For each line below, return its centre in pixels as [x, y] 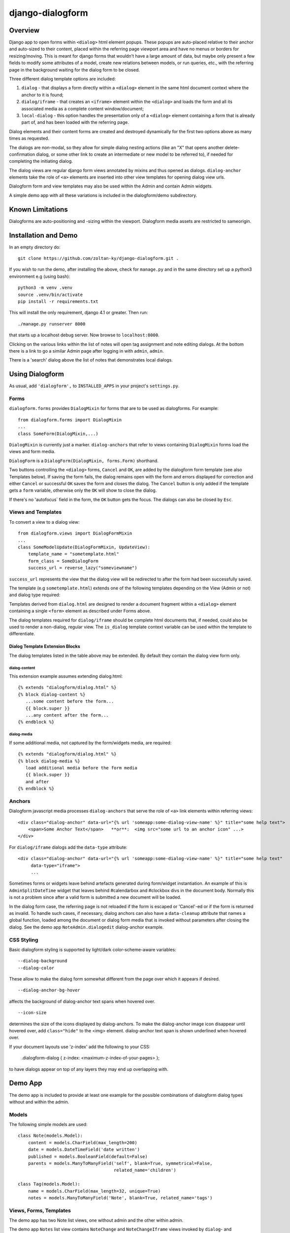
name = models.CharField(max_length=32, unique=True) [94, 1191]
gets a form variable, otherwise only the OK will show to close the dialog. [83, 490]
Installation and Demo [43, 235]
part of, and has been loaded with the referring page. [75, 122]
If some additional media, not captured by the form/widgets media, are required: [90, 743]
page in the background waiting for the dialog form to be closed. [75, 70]
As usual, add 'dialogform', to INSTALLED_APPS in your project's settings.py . [94, 386]
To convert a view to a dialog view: [44, 522]
